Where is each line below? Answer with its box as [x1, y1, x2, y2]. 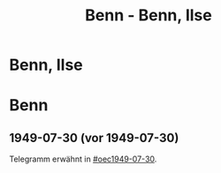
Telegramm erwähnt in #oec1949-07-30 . [9, 154, 157, 164]
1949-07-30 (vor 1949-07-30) [9, 130, 179, 146]
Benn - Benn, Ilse [85, 5, 212, 26]
